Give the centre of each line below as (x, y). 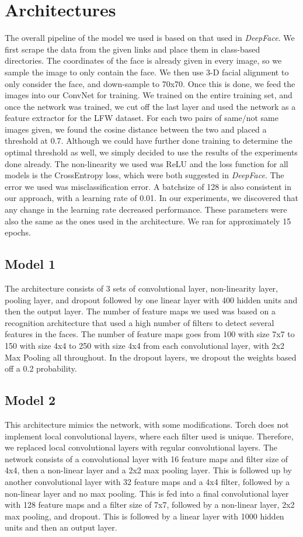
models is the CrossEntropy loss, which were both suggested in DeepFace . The (144, 175)
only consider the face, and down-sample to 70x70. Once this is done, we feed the (150, 83)
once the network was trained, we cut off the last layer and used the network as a (150, 106)
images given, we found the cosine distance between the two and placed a (136, 129)
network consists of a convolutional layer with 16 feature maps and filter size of (147, 458)
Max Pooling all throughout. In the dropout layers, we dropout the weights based (151, 357)
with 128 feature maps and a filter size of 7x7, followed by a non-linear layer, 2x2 (150, 505)
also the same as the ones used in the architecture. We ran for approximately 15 (148, 221)
